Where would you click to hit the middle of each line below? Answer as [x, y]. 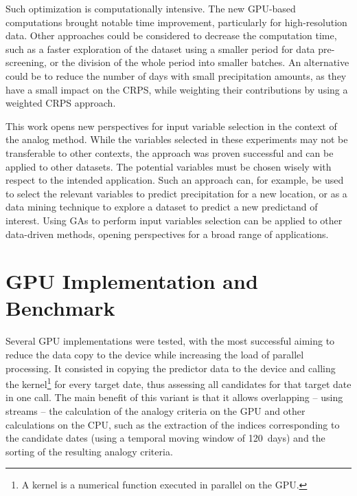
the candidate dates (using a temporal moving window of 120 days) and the [165, 438]
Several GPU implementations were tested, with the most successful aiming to [170, 341]
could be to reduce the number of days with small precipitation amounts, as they [176, 75]
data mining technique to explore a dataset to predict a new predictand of [162, 207]
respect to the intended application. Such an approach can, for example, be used [175, 180]
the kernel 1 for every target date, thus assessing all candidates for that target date [178, 383]
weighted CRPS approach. [61, 103]
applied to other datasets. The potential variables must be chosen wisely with [169, 166]
